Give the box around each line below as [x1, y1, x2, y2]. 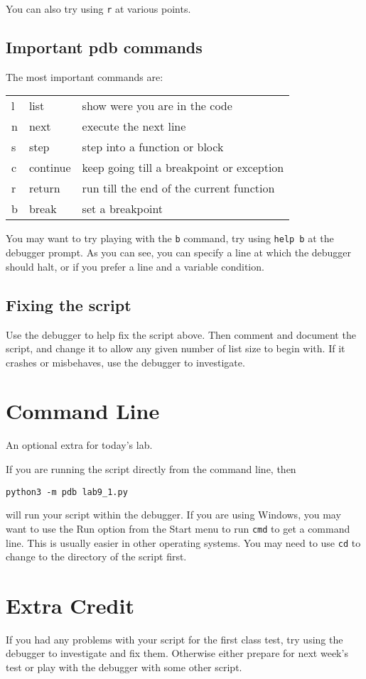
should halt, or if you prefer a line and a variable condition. [6, 259, 264, 273]
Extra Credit [6, 590, 134, 619]
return [28, 180, 60, 197]
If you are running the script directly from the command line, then [6, 462, 296, 476]
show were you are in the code [82, 97, 232, 114]
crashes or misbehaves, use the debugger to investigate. [6, 354, 245, 369]
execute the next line [82, 118, 186, 135]
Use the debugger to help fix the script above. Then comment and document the [6, 327, 356, 342]
